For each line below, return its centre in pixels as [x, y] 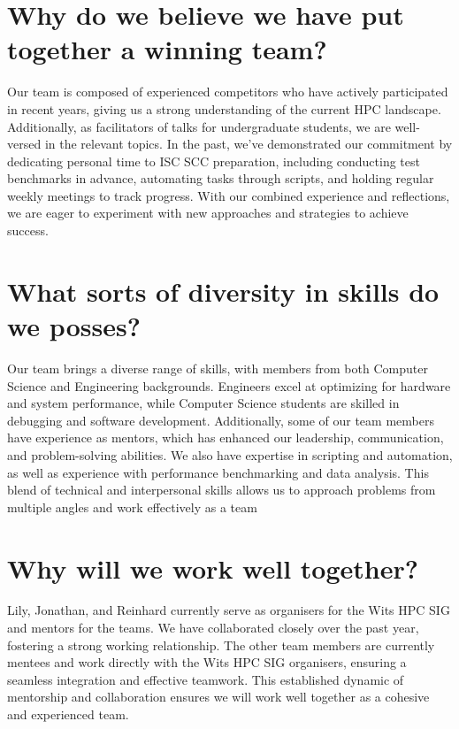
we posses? [74, 326]
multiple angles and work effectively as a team [132, 506]
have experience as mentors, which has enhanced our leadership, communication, [226, 437]
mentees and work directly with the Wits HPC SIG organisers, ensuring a [207, 662]
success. [28, 230]
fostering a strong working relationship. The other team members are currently [221, 645]
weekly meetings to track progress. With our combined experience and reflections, [229, 195]
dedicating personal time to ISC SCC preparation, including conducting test [214, 161]
